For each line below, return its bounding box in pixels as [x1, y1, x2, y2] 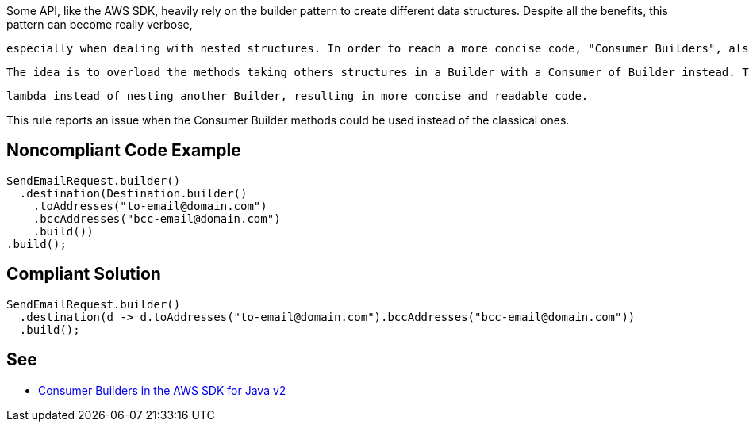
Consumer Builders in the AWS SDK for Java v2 [38, 383, 286, 397]
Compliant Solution [6, 264, 161, 285]
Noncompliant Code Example [6, 140, 241, 161]
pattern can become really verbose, [6, 17, 193, 31]
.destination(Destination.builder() [19, 186, 248, 200]
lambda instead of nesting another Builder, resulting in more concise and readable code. [6, 90, 589, 102]
